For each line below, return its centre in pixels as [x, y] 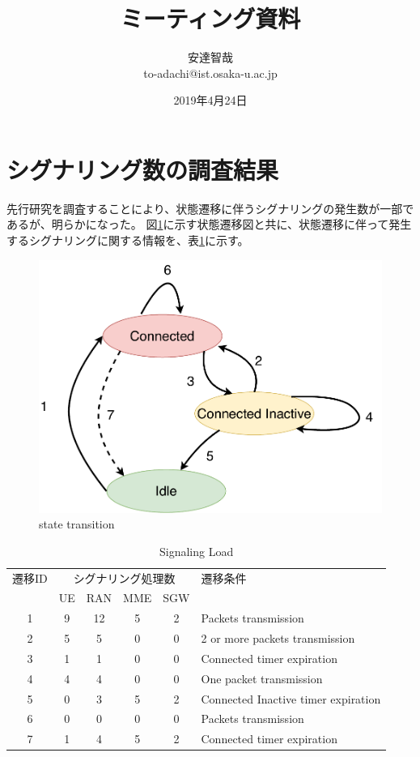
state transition [77, 524]
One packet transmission [262, 678]
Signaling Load [197, 551]
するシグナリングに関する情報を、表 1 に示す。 [128, 240]
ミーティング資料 [210, 18]
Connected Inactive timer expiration [291, 698]
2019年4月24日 [210, 100]
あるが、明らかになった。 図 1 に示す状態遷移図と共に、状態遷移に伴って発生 [209, 224]
